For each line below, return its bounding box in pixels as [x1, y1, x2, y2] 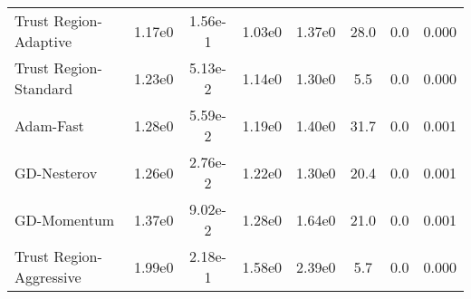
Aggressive [14, 266, 82, 287]
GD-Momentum [14, 208, 115, 230]
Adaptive [14, 31, 72, 52]
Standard [14, 78, 73, 99]
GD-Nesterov [14, 161, 98, 183]
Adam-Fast [14, 114, 84, 136]
